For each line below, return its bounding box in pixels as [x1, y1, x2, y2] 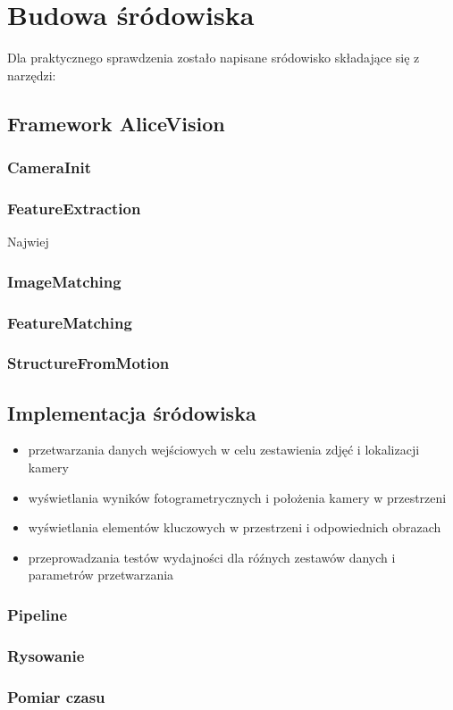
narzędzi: [7, 65, 56, 84]
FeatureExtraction [7, 196, 141, 219]
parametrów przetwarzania [28, 565, 174, 584]
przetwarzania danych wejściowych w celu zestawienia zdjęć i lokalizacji [28, 440, 420, 459]
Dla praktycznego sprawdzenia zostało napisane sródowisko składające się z [7, 48, 420, 67]
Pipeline [7, 603, 68, 625]
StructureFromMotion [7, 352, 170, 374]
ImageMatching [7, 270, 122, 292]
